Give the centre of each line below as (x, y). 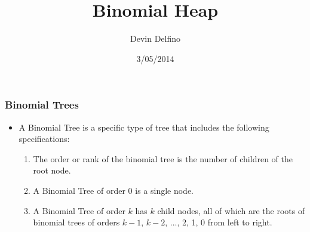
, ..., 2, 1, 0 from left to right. (219, 222)
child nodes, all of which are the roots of (231, 210)
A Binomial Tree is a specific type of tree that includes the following (144, 127)
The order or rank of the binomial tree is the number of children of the (163, 158)
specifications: (44, 139)
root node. (52, 170)
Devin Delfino (155, 38)
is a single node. (165, 190)
